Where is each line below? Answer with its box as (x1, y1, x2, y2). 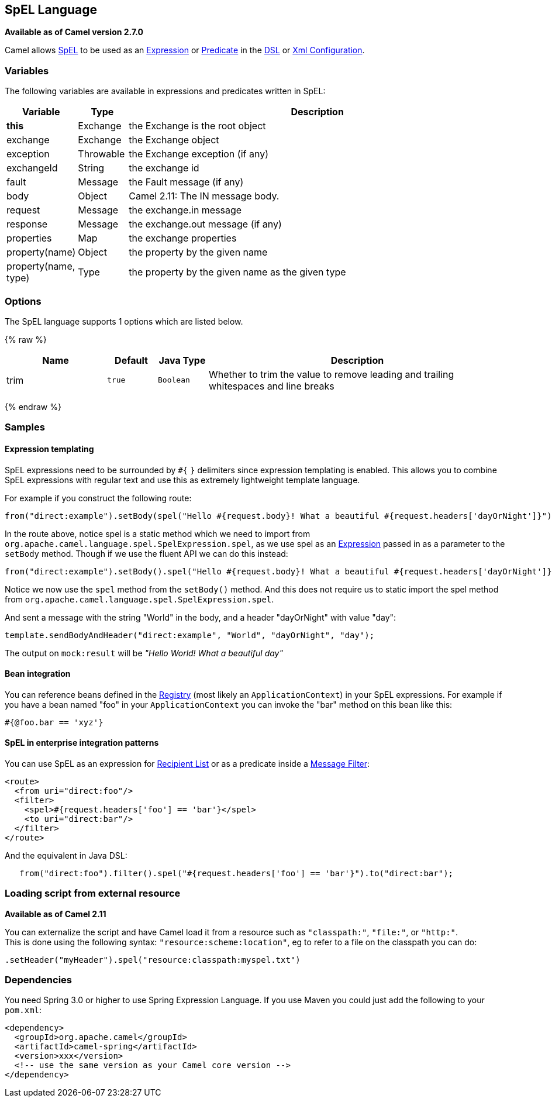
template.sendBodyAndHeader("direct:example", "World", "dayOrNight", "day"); (5, 630, 375, 640)
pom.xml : (5, 1005, 42, 1015)
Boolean (158, 376, 190, 385)
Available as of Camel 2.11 (5, 908, 106, 919)
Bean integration (5, 669, 71, 679)
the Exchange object (129, 134, 219, 146)
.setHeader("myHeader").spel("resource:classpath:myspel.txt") (5, 955, 301, 965)
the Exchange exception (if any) (129, 148, 268, 160)
